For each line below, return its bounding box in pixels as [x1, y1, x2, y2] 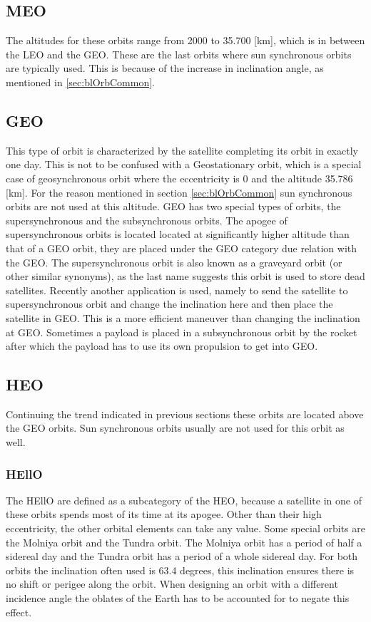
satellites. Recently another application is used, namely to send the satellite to [6, 282, 348, 297]
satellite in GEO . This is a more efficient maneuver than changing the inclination [6, 310, 360, 325]
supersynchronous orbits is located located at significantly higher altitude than [6, 227, 350, 242]
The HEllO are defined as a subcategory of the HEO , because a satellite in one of [6, 492, 362, 507]
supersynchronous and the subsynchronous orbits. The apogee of [6, 212, 288, 227]
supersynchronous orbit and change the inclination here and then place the [6, 296, 333, 311]
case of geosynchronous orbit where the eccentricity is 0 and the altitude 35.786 [6, 170, 353, 185]
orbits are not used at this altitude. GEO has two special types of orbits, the [6, 199, 341, 214]
